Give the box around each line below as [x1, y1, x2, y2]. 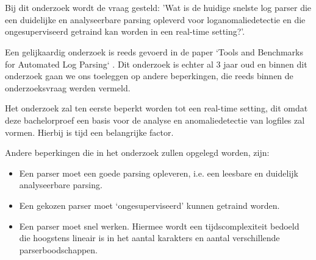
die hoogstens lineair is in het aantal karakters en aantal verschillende [19, 231, 280, 244]
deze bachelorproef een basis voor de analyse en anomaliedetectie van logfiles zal [5, 113, 305, 126]
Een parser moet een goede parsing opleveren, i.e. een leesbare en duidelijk [19, 166, 298, 179]
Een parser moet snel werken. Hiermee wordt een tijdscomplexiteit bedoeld [19, 219, 300, 232]
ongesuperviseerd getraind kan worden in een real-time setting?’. [5, 25, 245, 38]
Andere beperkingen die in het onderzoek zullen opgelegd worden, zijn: [5, 146, 270, 159]
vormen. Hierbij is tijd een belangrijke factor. [5, 125, 174, 138]
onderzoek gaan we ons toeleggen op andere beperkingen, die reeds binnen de [5, 69, 293, 82]
